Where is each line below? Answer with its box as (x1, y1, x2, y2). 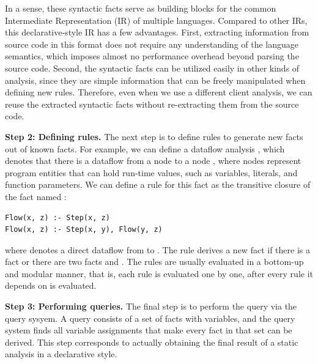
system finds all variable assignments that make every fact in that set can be (5, 324, 292, 336)
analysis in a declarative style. (5, 347, 117, 360)
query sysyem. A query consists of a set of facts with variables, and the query (5, 311, 295, 324)
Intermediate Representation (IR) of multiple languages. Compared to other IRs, (5, 13, 308, 26)
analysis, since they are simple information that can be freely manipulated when (5, 73, 306, 86)
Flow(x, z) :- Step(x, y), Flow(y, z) (5, 225, 163, 234)
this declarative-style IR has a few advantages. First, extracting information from (5, 26, 309, 39)
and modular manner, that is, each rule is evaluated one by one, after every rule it (5, 267, 313, 280)
